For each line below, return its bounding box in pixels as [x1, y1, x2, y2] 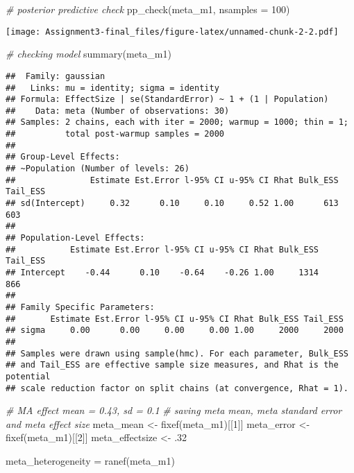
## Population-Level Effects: [6, 233, 145, 243]
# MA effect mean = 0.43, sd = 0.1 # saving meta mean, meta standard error [6, 403, 342, 418]
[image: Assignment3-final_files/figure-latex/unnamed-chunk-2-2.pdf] [6, 26, 339, 37]
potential [6, 371, 51, 381]
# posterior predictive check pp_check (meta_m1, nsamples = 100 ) [6, 2, 290, 16]
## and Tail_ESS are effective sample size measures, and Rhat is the [6, 360, 339, 370]
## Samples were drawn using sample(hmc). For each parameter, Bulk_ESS [6, 348, 348, 359]
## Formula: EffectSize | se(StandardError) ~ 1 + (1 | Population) [6, 94, 329, 105]
